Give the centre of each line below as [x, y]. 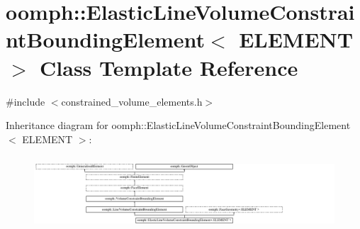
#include [26, 101]
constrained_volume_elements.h [132, 101]
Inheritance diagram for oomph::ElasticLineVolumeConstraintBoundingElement [178, 125]
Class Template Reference [169, 67]
